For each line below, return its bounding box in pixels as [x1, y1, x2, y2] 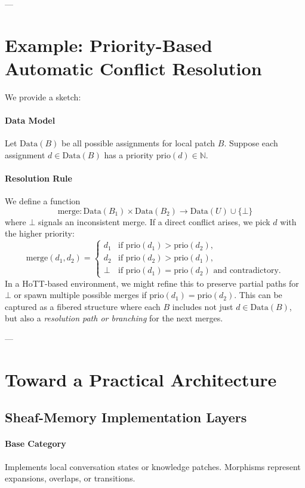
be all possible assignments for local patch [61, 137, 215, 149]
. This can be [234, 288, 282, 301]
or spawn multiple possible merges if [14, 288, 147, 301]
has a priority [104, 148, 154, 161]
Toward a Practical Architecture [5, 367, 277, 391]
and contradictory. [213, 266, 281, 275]
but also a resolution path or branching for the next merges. [5, 312, 223, 324]
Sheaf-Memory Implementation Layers [5, 408, 247, 426]
